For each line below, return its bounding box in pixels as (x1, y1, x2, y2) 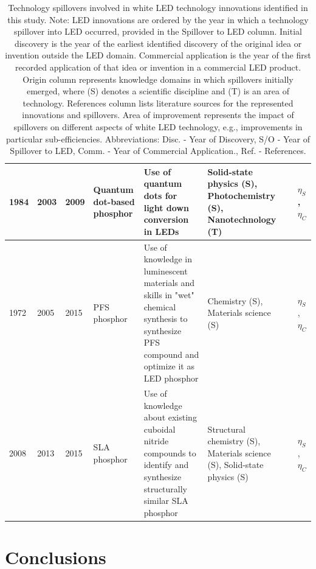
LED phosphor (143, 372, 199, 385)
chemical (143, 300, 176, 313)
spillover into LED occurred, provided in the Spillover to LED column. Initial (14, 25, 302, 38)
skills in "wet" (143, 288, 194, 301)
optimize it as (143, 360, 194, 372)
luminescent (143, 264, 188, 277)
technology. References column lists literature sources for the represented (22, 96, 294, 109)
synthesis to (143, 312, 188, 325)
